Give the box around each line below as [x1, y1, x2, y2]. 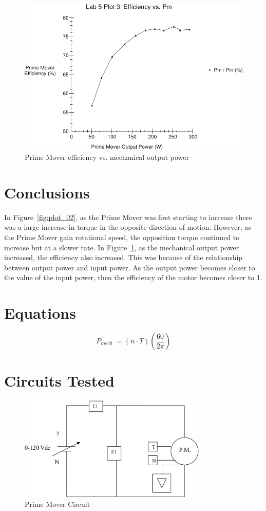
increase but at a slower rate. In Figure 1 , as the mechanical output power [4, 242, 239, 252]
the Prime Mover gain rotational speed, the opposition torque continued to [4, 231, 240, 242]
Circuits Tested [4, 370, 115, 391]
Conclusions [4, 181, 90, 203]
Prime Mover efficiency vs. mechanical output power [25, 152, 189, 162]
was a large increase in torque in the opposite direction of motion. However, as [4, 222, 251, 232]
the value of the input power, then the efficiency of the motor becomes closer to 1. [4, 272, 262, 283]
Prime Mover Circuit [25, 499, 90, 509]
